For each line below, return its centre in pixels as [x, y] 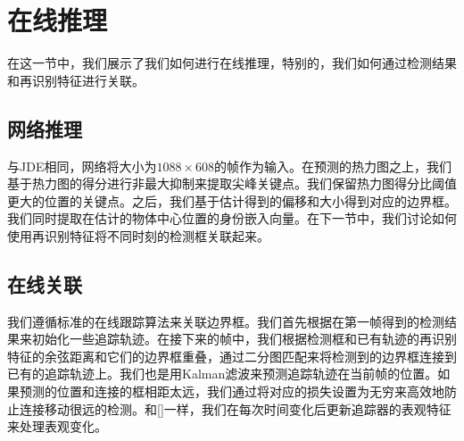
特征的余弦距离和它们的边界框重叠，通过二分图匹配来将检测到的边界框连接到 [232, 356]
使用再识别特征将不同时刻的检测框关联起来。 [138, 235]
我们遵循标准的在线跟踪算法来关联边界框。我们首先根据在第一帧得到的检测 [226, 321]
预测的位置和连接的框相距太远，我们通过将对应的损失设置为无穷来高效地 [232, 391]
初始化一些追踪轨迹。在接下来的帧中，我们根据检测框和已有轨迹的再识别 [244, 339]
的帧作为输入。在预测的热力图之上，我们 [333, 166]
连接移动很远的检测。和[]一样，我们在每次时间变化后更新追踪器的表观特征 [235, 408]
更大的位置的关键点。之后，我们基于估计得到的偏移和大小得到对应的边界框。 [232, 200]
